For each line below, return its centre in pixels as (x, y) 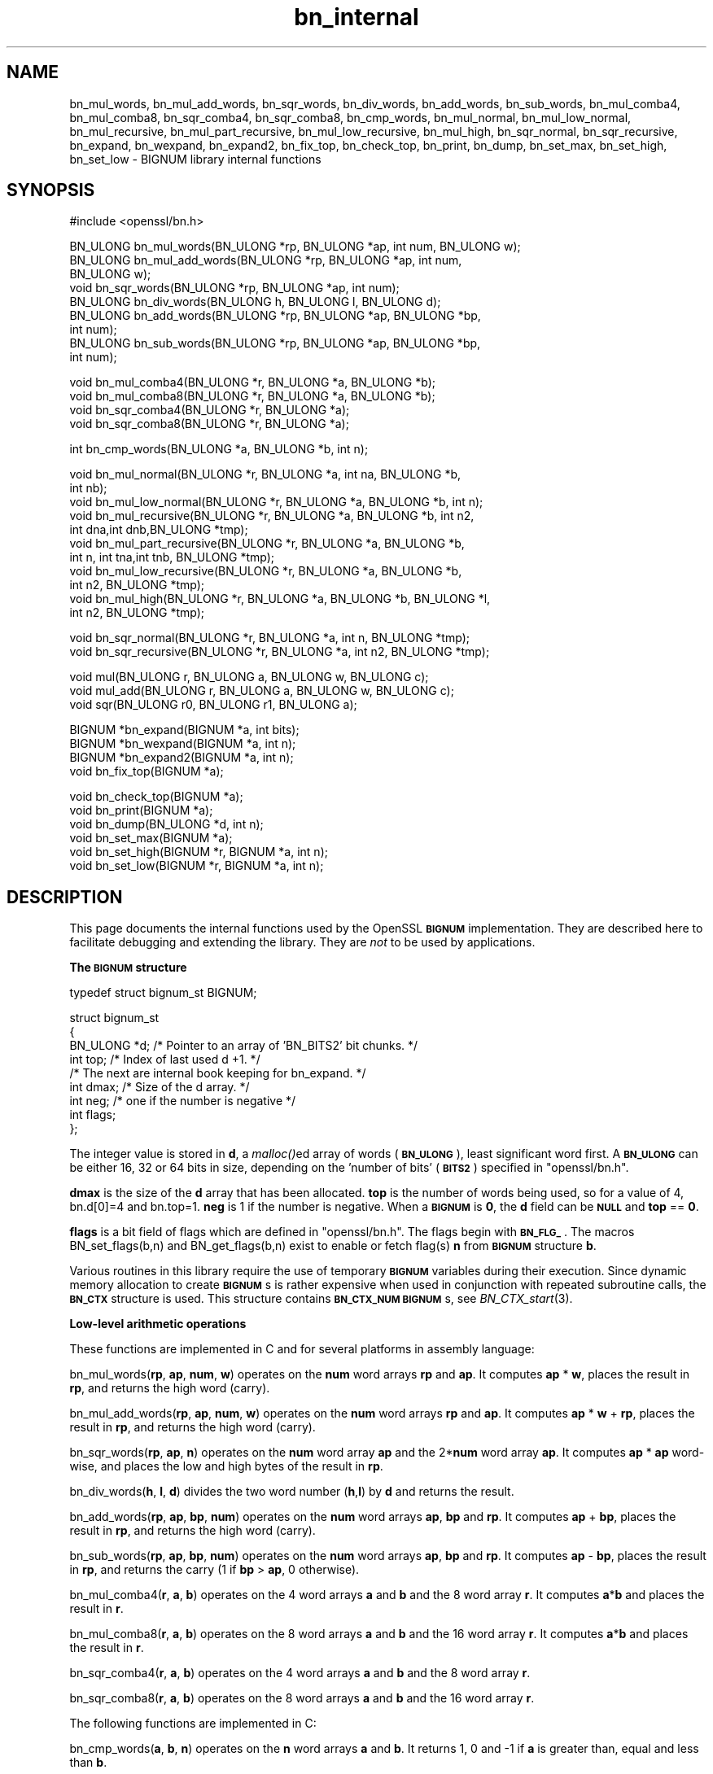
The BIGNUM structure (128, 968)
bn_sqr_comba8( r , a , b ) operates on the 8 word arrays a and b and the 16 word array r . (302, 1698)
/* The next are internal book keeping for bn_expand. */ (218, 1073)
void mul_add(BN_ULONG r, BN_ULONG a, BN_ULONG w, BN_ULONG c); (262, 691)
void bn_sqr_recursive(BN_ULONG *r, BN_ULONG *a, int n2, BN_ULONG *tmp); (280, 652)
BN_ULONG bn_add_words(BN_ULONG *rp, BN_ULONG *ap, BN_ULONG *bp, (275, 316)
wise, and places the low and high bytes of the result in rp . (226, 1466)
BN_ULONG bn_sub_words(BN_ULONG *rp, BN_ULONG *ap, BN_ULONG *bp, (275, 343)
